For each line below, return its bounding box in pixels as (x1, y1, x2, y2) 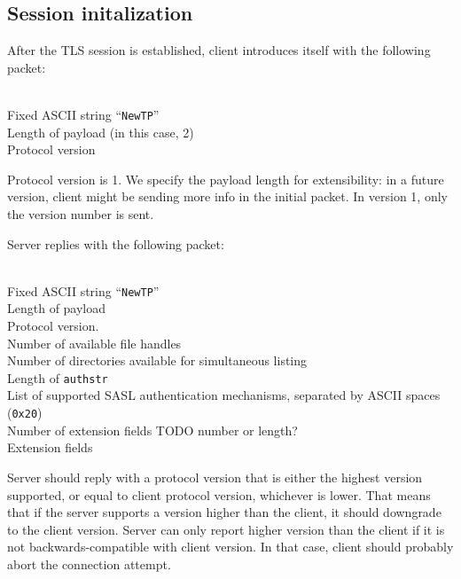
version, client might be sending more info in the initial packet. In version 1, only (7, 187, 448, 206)
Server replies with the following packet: (7, 234, 224, 253)
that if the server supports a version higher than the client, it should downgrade (7, 503, 441, 521)
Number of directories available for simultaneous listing (7, 351, 308, 370)
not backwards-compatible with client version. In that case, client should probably (7, 537, 454, 556)
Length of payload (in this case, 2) (7, 122, 194, 141)
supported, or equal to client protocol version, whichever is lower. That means (7, 485, 431, 504)
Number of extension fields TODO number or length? (7, 420, 298, 439)
